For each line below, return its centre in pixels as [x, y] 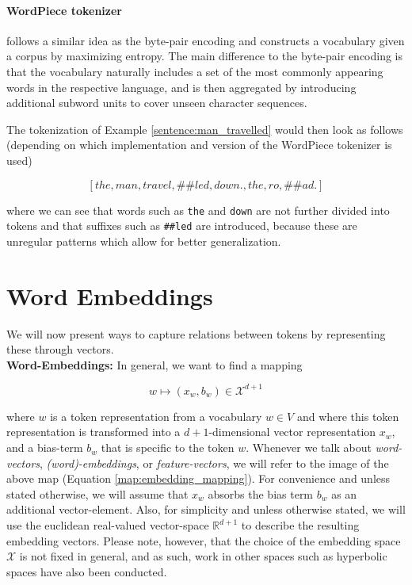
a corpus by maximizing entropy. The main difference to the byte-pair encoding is [205, 56]
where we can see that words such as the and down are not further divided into [198, 210]
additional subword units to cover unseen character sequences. [157, 103]
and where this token [348, 416]
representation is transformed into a [93, 432]
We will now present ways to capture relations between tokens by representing [196, 333]
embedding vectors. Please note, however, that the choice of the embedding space [204, 540]
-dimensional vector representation [292, 432]
